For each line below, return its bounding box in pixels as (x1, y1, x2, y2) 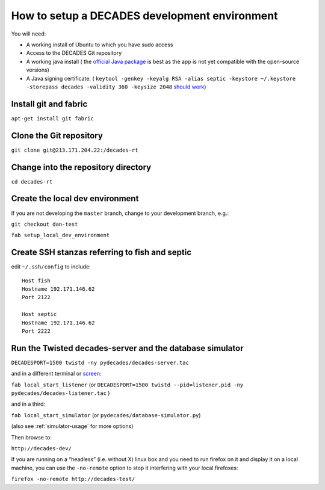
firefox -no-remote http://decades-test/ (11, 476, 135, 483)
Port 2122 (22, 294, 51, 301)
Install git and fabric (11, 99, 88, 109)
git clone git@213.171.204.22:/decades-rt (11, 146, 138, 154)
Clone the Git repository (11, 130, 104, 141)
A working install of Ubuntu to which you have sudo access (26, 41, 174, 48)
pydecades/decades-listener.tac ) (11, 389, 110, 397)
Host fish (22, 277, 51, 284)
